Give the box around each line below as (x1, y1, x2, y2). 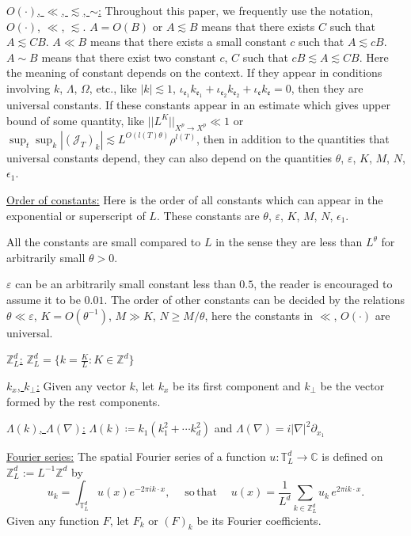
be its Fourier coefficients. (196, 511, 322, 528)
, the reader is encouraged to (253, 276, 393, 292)
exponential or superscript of (6, 207, 146, 223)
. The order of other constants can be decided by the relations (104, 291, 405, 307)
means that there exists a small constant (89, 33, 287, 50)
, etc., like (89, 79, 137, 96)
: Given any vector (36, 377, 126, 393)
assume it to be (6, 291, 81, 307)
